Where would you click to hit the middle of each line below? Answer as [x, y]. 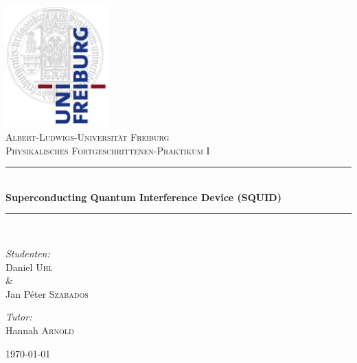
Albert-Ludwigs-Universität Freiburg [88, 137]
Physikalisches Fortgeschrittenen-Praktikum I [108, 150]
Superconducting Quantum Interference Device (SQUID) [143, 197]
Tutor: [19, 317]
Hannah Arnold [40, 330]
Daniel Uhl [29, 267]
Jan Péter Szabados [47, 293]
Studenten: [28, 254]
